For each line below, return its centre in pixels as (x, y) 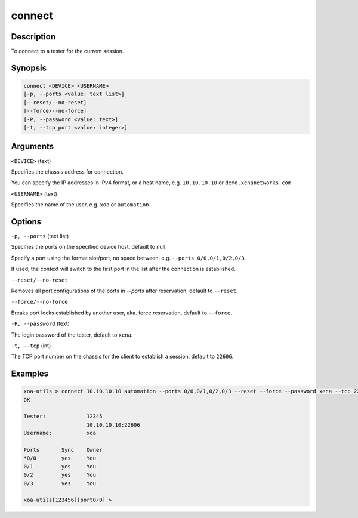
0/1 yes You (60, 466)
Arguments (33, 147)
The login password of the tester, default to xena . (72, 335)
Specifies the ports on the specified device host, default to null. (89, 247)
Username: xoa (60, 433)
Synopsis (29, 68)
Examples (30, 374)
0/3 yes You (60, 483)
